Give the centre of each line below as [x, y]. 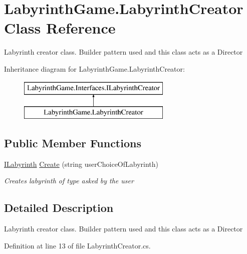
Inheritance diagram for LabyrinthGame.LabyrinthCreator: [94, 68]
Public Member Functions [73, 143]
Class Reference [60, 28]
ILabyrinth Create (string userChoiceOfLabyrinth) [81, 164]
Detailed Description [59, 208]
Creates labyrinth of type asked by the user [69, 181]
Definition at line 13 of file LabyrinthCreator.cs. [77, 245]
